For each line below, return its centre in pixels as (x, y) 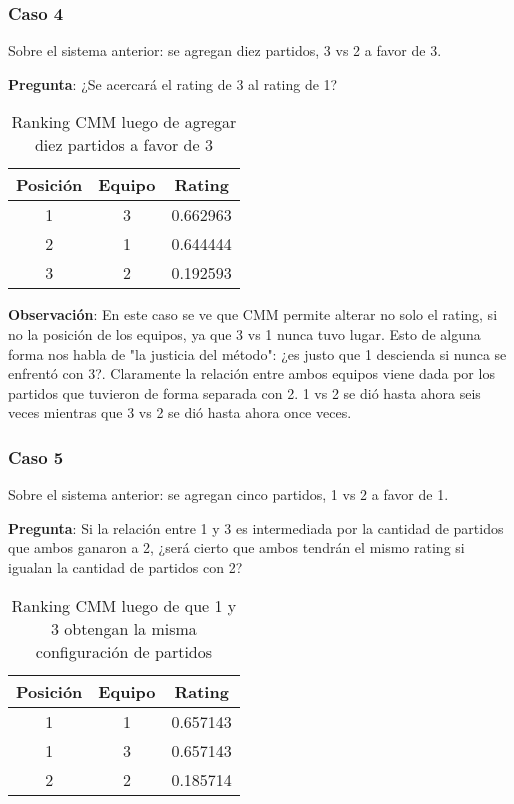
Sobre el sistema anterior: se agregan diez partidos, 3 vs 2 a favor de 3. (225, 50)
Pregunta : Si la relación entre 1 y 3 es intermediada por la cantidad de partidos (256, 527)
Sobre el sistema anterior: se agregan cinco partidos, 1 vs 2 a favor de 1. (228, 494)
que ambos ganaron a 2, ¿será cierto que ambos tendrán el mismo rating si (236, 547)
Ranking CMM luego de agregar (124, 122)
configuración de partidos (124, 651)
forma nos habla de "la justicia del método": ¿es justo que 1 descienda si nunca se (257, 353)
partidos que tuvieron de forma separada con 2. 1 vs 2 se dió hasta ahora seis (244, 392)
